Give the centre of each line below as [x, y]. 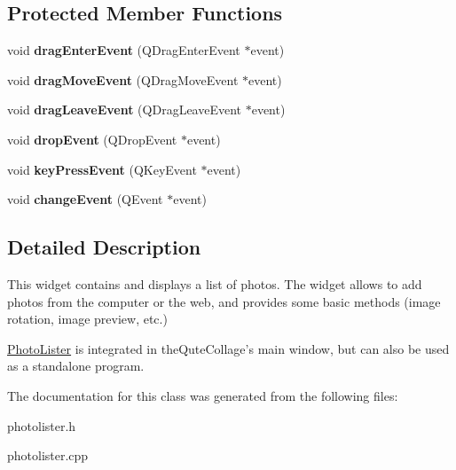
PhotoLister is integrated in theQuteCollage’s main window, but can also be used [228, 348]
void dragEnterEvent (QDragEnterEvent [124, 50]
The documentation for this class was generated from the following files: [203, 395]
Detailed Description [104, 247]
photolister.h [42, 425]
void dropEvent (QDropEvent [92, 139]
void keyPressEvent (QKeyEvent [102, 169]
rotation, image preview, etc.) [87, 319]
